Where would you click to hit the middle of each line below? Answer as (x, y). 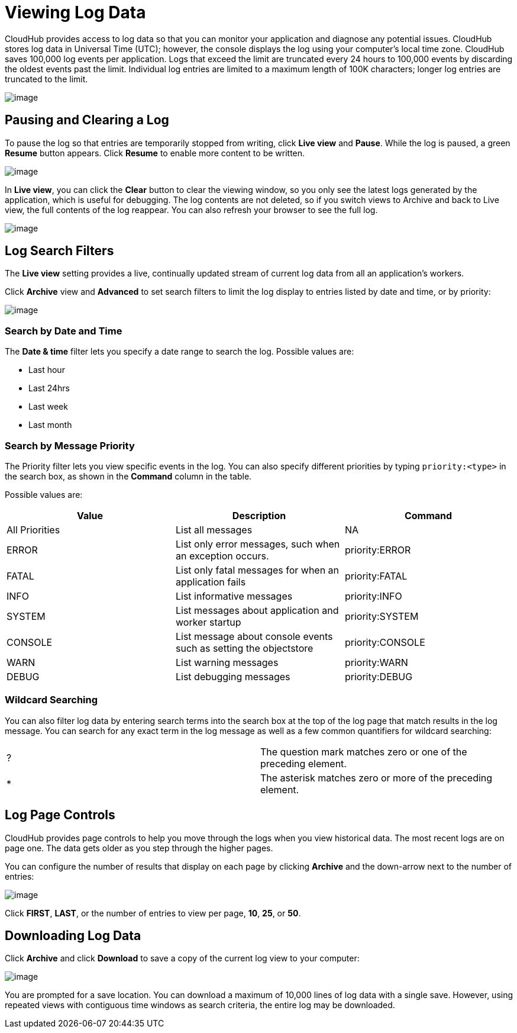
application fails (211, 582)
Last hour (47, 370)
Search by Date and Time (64, 331)
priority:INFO (373, 596)
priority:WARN (376, 662)
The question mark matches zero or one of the (364, 752)
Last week (48, 407)
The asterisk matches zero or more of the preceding (377, 778)
